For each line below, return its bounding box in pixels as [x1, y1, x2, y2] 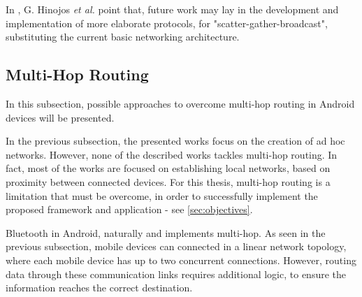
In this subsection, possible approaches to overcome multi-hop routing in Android [6, 96, 355, 110]
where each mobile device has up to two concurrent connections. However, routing [6, 252, 356, 267]
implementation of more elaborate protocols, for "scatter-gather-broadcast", [6, 15, 328, 30]
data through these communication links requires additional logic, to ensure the [6, 266, 346, 281]
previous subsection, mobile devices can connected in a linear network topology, [6, 239, 347, 254]
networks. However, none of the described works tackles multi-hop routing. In [6, 147, 338, 161]
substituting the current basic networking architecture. [6, 29, 240, 44]
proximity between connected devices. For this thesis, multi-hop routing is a [6, 174, 331, 189]
